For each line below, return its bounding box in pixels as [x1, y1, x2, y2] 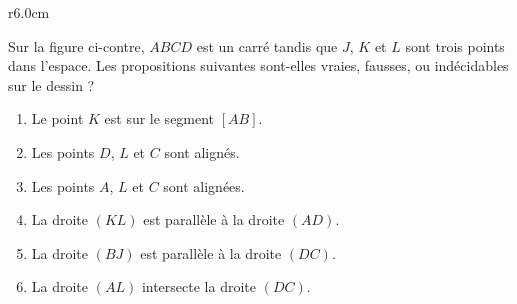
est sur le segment [104, 108, 215, 129]
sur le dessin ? [8, 74, 95, 95]
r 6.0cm [8, 2, 50, 22]
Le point [31, 108, 84, 129]
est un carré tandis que [196, 35, 338, 56]
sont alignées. [163, 175, 245, 196]
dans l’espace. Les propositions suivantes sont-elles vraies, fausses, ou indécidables [8, 55, 509, 76]
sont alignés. [164, 141, 240, 162]
